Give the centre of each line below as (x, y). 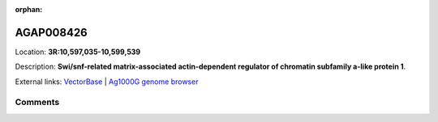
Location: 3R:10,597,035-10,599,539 (78, 52)
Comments (37, 103)
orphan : (29, 9)
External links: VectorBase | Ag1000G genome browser (107, 82)
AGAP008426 (52, 32)
